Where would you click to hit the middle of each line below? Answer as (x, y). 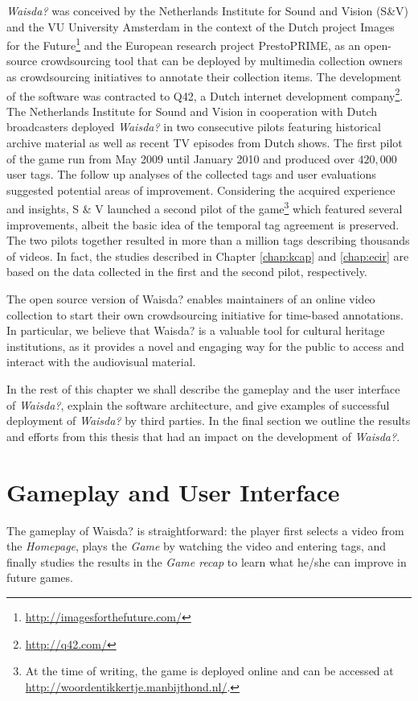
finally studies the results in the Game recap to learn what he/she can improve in (207, 561)
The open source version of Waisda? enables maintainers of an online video (191, 299)
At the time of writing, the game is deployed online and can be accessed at (209, 671)
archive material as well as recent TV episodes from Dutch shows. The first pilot (205, 143)
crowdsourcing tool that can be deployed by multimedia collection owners (221, 61)
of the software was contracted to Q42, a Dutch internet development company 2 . (205, 94)
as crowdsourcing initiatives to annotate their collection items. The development (204, 77)
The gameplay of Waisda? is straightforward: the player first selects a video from (205, 530)
